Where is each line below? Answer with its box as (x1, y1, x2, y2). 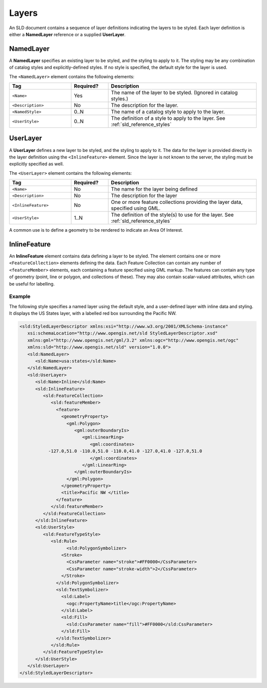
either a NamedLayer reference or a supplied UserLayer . (9, 31, 126, 37)
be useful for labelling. (9, 281, 55, 287)
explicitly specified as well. (9, 161, 64, 167)
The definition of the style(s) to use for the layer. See (111, 211, 234, 218)
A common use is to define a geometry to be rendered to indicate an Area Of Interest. (9, 227, 183, 233)
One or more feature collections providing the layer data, (111, 198, 243, 205)
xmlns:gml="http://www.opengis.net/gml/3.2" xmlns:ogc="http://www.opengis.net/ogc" (27, 337, 239, 343)
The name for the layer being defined (111, 186, 198, 193)
